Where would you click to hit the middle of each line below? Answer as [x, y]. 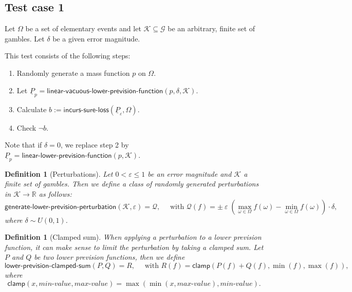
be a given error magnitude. [96, 38]
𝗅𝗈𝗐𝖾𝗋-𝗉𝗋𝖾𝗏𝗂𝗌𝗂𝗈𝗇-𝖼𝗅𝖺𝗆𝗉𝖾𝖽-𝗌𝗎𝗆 [48, 266]
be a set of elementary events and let [83, 28]
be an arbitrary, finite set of [211, 28]
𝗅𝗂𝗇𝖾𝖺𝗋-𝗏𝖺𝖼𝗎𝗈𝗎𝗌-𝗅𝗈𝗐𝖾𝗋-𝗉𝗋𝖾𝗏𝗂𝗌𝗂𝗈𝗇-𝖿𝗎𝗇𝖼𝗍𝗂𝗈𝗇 [105, 91]
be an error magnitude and [190, 173]
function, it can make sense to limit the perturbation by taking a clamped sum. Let [134, 247]
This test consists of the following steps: [68, 56]
